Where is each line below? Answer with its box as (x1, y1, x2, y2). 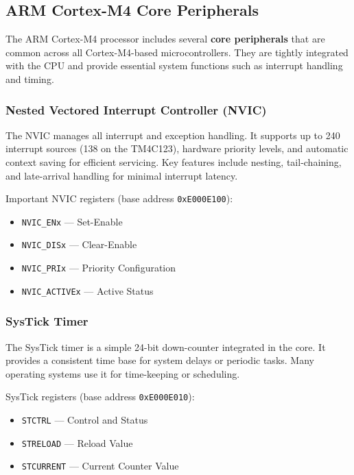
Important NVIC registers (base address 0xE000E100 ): (5, 191, 233, 206)
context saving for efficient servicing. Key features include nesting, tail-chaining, (5, 154, 342, 169)
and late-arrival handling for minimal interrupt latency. (5, 168, 238, 182)
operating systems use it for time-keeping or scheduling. (5, 366, 240, 380)
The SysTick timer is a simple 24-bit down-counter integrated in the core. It (5, 339, 326, 354)
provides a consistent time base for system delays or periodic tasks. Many (5, 353, 314, 367)
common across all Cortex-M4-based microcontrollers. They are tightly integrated (5, 45, 349, 59)
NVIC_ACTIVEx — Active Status (21, 283, 154, 297)
